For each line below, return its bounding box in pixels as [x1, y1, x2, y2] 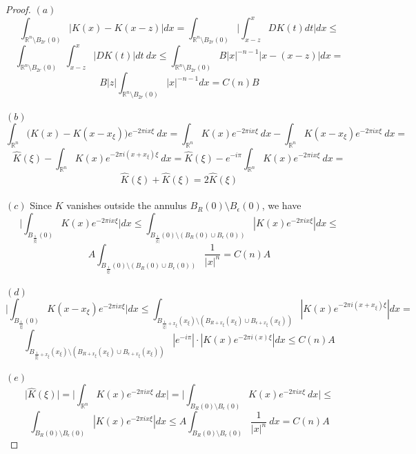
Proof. [6, 2, 31, 16]
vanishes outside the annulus [66, 198, 187, 213]
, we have [261, 198, 301, 213]
